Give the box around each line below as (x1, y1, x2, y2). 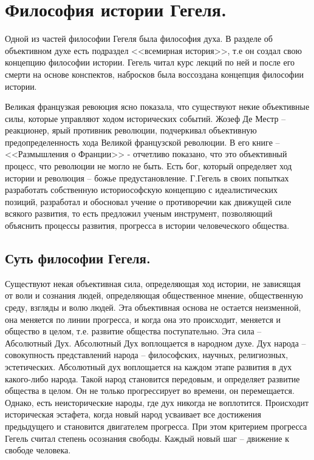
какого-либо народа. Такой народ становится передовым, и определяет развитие (5, 372, 300, 385)
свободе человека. (5, 444, 71, 456)
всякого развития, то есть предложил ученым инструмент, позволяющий (5, 207, 273, 220)
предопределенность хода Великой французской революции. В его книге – (5, 135, 280, 148)
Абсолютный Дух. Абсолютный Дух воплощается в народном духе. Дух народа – (5, 336, 306, 349)
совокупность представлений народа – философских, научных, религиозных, (5, 348, 288, 361)
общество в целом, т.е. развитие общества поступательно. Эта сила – (5, 325, 262, 337)
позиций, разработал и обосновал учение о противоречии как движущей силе (5, 195, 292, 208)
